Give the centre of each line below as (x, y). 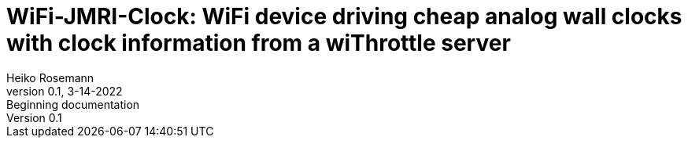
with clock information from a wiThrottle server (259, 43)
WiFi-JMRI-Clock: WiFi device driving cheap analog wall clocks (344, 16)
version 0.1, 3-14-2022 (65, 91)
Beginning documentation (73, 104)
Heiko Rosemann (50, 77)
